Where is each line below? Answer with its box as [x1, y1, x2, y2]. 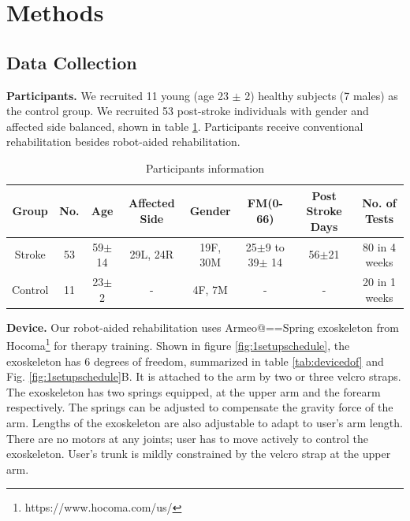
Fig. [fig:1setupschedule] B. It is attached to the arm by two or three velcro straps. [6, 368, 401, 385]
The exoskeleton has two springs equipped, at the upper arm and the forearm [6, 383, 381, 400]
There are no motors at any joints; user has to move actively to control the [6, 430, 368, 446]
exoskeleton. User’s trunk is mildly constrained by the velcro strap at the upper [6, 445, 391, 462]
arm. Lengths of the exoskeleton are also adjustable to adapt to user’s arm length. [6, 414, 403, 430]
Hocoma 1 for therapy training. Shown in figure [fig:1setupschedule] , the [6, 335, 350, 353]
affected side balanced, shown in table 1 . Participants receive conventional [6, 117, 363, 134]
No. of [362, 195, 397, 211]
